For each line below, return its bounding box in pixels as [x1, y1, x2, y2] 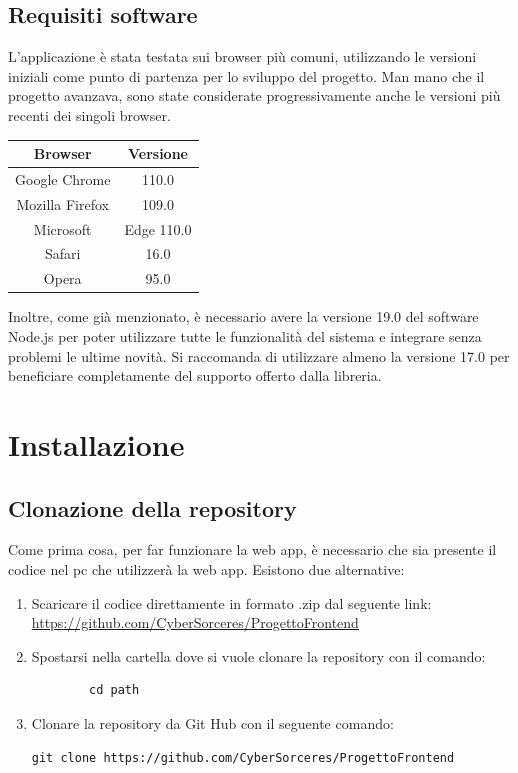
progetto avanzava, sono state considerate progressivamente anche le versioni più [8, 85, 501, 106]
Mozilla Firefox [16, 193, 109, 214]
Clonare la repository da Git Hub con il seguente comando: [31, 712, 394, 733]
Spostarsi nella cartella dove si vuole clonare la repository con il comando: [31, 645, 486, 666]
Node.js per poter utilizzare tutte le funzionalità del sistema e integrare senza [8, 325, 482, 346]
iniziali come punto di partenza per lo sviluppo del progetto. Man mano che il [8, 65, 485, 86]
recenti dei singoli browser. [8, 104, 171, 125]
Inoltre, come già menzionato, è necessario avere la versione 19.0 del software [8, 306, 479, 327]
